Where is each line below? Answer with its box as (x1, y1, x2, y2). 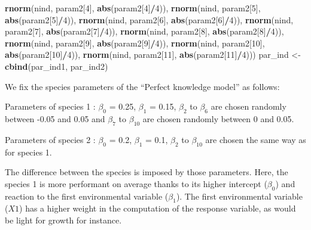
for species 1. (5, 145, 52, 158)
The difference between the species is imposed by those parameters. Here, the (5, 166, 288, 178)
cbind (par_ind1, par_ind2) (5, 60, 108, 72)
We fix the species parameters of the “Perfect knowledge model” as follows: (5, 80, 280, 92)
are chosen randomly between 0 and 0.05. (142, 112, 294, 125)
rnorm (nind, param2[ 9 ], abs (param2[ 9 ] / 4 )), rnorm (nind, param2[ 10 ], (5, 36, 265, 49)
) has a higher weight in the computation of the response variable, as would (19, 202, 296, 215)
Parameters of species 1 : (5, 100, 96, 113)
